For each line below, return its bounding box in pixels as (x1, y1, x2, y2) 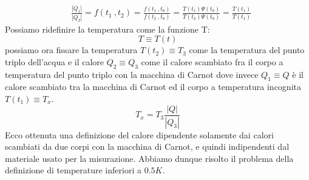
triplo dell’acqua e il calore (5, 55, 104, 68)
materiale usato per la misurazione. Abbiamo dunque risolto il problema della (5, 152, 294, 164)
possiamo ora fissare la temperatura (5, 43, 138, 56)
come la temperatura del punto (189, 43, 305, 56)
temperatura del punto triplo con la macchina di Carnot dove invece (5, 68, 259, 80)
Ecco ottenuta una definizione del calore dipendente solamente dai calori (5, 128, 274, 141)
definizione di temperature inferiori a (5, 164, 141, 176)
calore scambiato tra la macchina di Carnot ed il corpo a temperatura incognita (5, 80, 301, 93)
